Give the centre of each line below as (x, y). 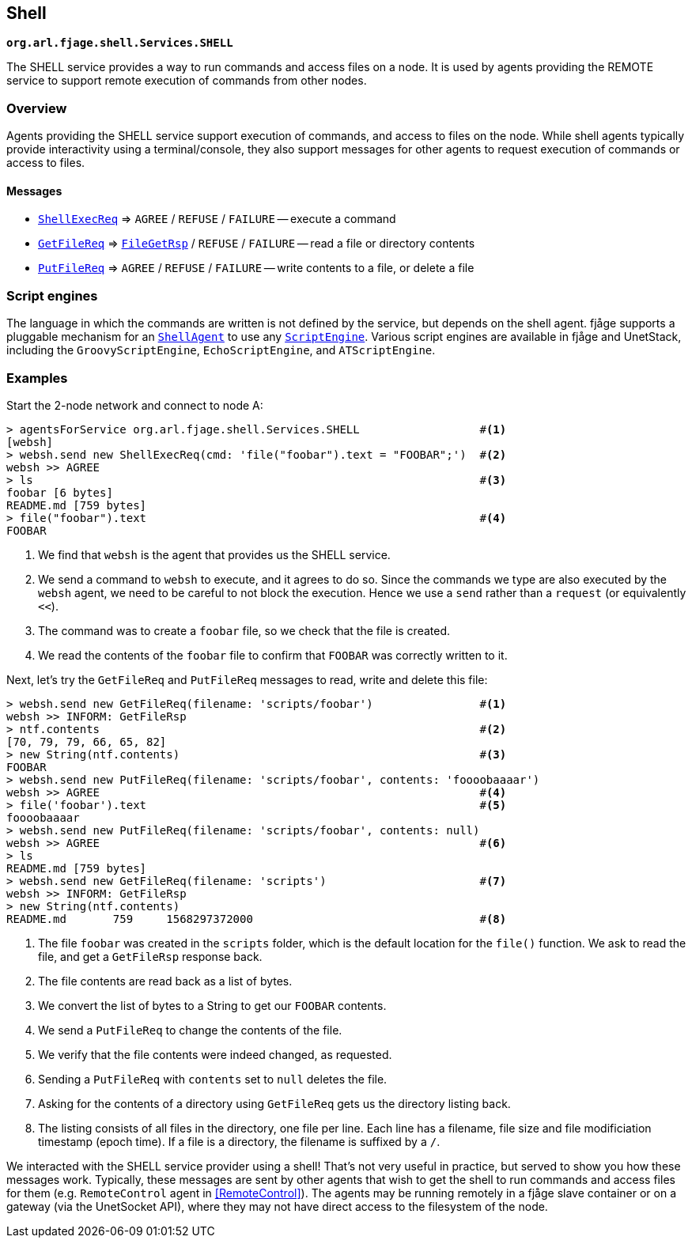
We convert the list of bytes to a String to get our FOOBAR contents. (212, 1005)
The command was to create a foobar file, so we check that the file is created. (244, 630)
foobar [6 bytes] (60, 492)
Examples (37, 378)
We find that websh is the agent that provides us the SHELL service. (214, 554)
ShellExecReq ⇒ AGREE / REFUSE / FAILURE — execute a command (217, 219)
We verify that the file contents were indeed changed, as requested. (215, 1054)
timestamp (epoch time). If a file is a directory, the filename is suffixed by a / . (239, 1141)
